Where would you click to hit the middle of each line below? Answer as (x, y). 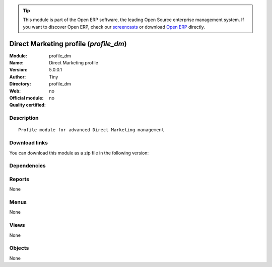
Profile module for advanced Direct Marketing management (91, 130)
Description (24, 118)
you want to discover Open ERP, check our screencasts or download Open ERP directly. (114, 27)
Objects (19, 248)
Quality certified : (28, 105)
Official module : (26, 98)
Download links (28, 143)
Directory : (20, 84)
